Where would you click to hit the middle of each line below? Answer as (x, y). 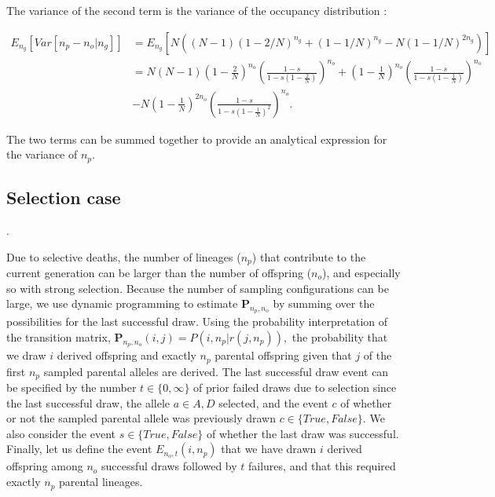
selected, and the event (273, 402)
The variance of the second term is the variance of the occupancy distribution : (197, 10)
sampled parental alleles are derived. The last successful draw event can (216, 371)
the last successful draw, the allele (88, 402)
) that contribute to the (309, 256)
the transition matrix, (59, 336)
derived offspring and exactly (126, 355)
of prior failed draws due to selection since (295, 387)
